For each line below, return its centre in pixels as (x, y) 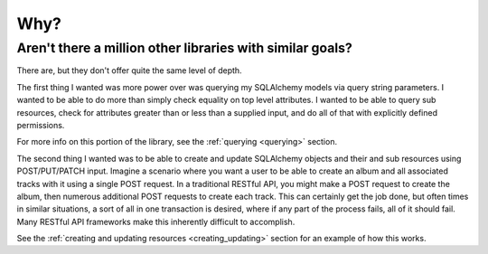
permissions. (41, 125)
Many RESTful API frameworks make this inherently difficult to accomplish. (156, 221)
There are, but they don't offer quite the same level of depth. (130, 71)
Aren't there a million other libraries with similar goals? (184, 48)
